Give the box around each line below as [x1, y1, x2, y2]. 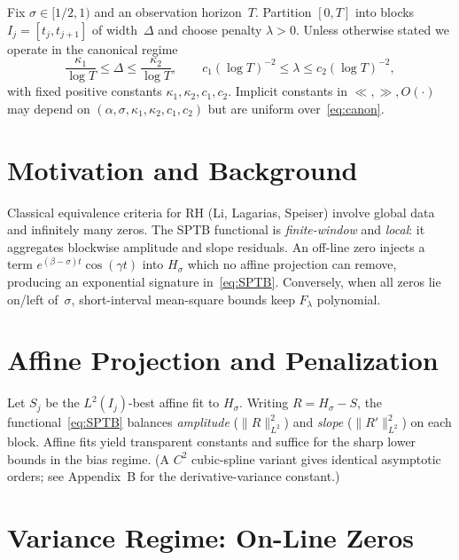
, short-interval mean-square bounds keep [71, 289, 295, 308]
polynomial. [316, 289, 381, 308]
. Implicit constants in [228, 82, 347, 100]
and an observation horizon [94, 3, 242, 20]
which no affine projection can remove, [187, 255, 397, 273]
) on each [401, 413, 452, 431]
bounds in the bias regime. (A [7, 449, 169, 468]
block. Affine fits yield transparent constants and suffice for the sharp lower [7, 432, 416, 451]
